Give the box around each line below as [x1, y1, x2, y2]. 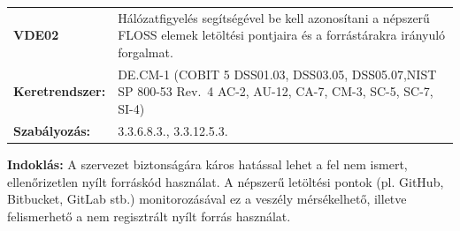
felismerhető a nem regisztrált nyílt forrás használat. [7, 206, 291, 225]
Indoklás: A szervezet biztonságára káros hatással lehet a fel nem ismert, [7, 154, 408, 173]
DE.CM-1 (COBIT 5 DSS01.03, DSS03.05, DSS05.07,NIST [118, 64, 437, 83]
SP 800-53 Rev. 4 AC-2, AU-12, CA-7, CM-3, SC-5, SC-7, [118, 82, 433, 101]
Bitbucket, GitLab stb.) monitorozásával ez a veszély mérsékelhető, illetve [7, 190, 407, 208]
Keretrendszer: [13, 82, 106, 101]
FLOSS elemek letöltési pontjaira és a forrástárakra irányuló [118, 26, 446, 44]
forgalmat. [118, 42, 173, 61]
